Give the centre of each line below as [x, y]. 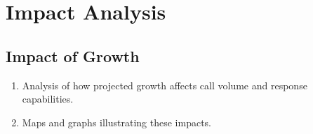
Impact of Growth [73, 55]
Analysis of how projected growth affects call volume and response [165, 85]
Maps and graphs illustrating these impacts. [117, 122]
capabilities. [48, 99]
